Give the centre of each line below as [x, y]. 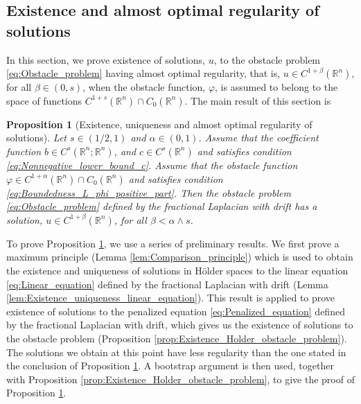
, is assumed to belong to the [276, 87]
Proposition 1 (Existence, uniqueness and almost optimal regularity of [159, 124]
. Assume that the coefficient [258, 138]
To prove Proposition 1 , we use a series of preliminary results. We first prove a [173, 243]
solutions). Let [36, 138]
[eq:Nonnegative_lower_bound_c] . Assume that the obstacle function [152, 165]
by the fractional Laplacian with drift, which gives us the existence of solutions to [180, 325]
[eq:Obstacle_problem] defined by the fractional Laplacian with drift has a [162, 206]
